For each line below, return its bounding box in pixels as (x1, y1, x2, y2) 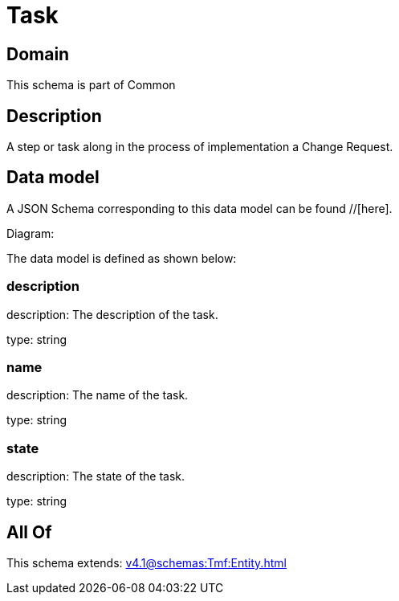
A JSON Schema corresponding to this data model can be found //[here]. (6, 201, 393, 215)
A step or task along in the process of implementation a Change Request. (6, 140, 393, 154)
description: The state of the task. (6, 469, 185, 484)
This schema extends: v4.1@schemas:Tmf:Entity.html (6, 555, 287, 570)
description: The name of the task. (6, 388, 189, 403)
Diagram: (6, 226, 55, 240)
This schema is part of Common (6, 78, 176, 92)
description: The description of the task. (6, 307, 218, 321)
